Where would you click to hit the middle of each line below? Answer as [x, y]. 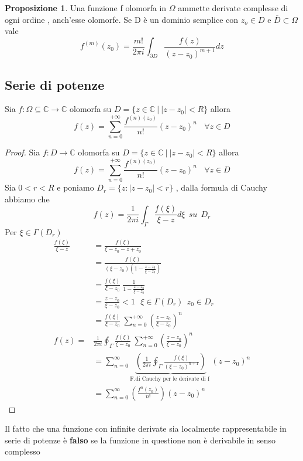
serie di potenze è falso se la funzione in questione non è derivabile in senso [140, 440]
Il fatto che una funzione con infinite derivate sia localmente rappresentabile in [146, 428]
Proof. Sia [23, 152]
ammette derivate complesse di [233, 8]
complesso [23, 451]
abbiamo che [27, 199]
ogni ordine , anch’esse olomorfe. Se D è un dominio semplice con [122, 19]
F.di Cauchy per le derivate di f [170, 379]
